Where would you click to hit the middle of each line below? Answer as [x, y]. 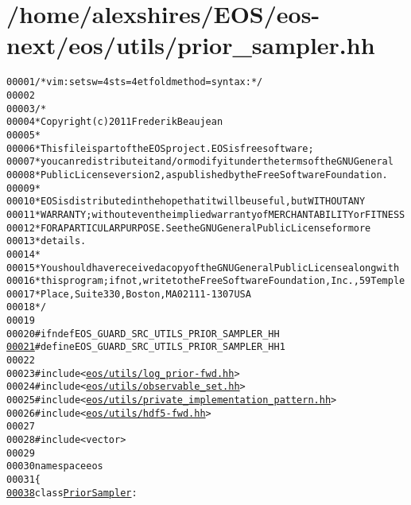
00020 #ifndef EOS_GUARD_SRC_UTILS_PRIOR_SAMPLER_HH [143, 334]
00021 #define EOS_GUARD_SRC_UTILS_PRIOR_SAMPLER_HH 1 [146, 347]
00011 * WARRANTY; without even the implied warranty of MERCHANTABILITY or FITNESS [206, 214]
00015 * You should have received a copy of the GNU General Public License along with [203, 268]
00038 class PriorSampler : [72, 493]
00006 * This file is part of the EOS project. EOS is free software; [160, 148]
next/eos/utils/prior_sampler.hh [191, 45]
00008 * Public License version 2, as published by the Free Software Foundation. [197, 175]
